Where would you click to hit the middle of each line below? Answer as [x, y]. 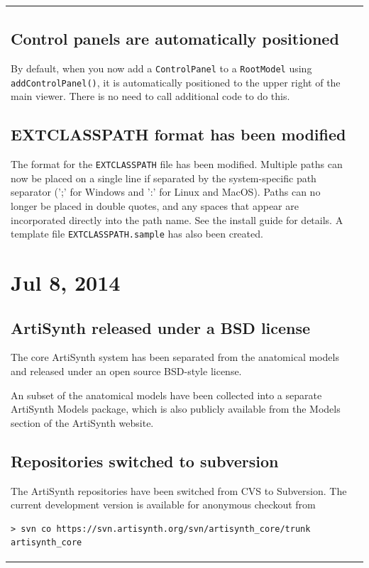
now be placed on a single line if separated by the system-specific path [164, 178]
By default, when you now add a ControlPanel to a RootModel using [161, 68]
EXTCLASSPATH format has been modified [178, 134]
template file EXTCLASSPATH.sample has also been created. [137, 234]
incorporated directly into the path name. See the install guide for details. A [177, 219]
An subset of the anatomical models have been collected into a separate [166, 395]
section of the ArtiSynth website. [82, 422]
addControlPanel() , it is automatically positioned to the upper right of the [176, 82]
